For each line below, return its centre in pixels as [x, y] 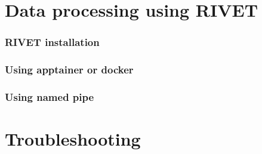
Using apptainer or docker [69, 70]
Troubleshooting [73, 139]
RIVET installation [52, 42]
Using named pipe [50, 96]
